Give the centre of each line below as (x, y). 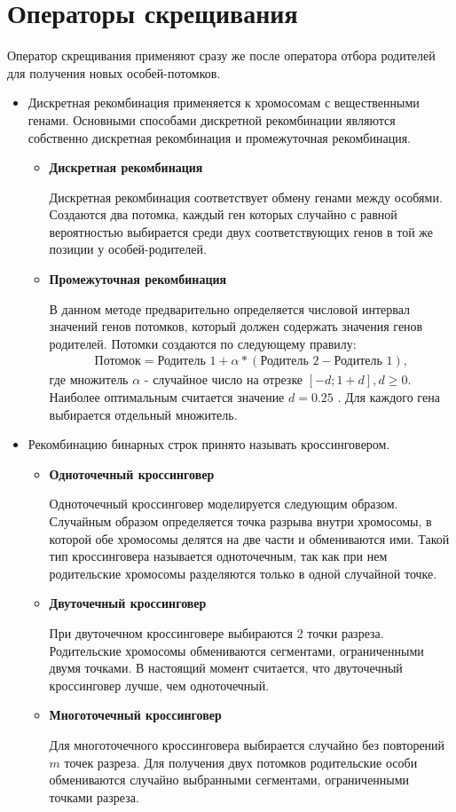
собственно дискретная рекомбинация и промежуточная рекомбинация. (220, 137)
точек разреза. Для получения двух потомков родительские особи (241, 762)
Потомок (118, 362)
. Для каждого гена (389, 397)
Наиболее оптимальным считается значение (167, 397)
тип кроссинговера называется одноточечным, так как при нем (218, 556)
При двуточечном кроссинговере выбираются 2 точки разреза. (216, 633)
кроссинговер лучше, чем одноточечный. (159, 685)
